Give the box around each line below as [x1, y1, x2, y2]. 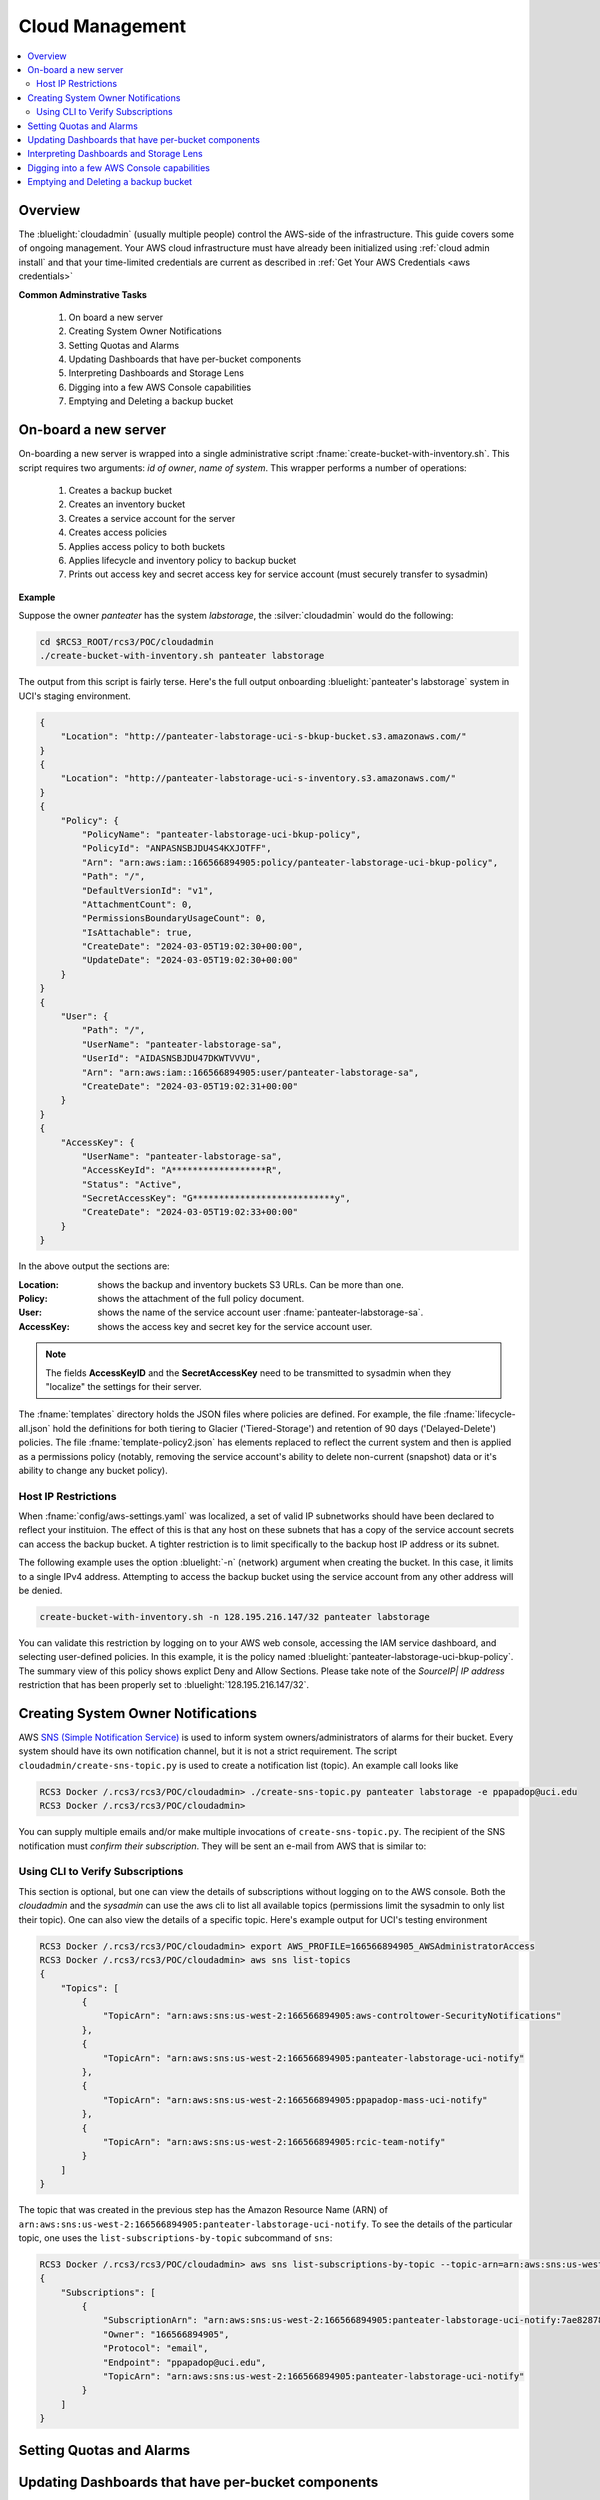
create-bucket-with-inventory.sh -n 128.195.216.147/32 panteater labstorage [39, 1611, 430, 1623]
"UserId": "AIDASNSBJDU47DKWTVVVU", [81, 1053, 262, 1064]
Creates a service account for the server [68, 512, 236, 524]
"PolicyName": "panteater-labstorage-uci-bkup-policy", [81, 828, 362, 840]
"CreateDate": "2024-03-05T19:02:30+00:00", [81, 941, 304, 952]
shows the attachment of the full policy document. [97, 1293, 305, 1305]
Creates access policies [68, 526, 167, 539]
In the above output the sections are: [18, 1260, 170, 1272]
